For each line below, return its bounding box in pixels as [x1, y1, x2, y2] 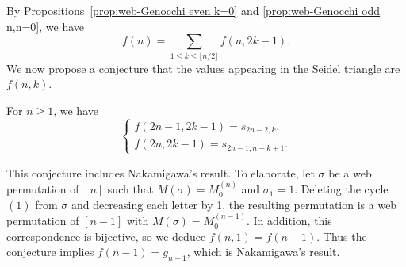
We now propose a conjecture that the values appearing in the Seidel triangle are [6, 59, 400, 76]
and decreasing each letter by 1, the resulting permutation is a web [71, 196, 397, 212]
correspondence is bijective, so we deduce [6, 227, 206, 244]
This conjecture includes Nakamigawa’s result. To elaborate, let [6, 164, 315, 181]
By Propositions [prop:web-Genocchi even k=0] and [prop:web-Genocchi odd [6, 2, 381, 18]
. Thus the [316, 227, 367, 244]
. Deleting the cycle [294, 181, 389, 197]
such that [107, 181, 154, 197]
